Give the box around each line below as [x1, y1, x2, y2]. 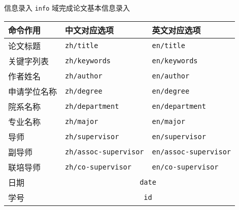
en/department [152, 102, 206, 110]
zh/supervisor [65, 132, 119, 141]
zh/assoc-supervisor [65, 147, 144, 156]
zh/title [65, 41, 98, 50]
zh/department [65, 102, 119, 110]
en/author [152, 71, 190, 80]
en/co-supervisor [152, 162, 219, 171]
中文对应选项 [65, 24, 114, 36]
